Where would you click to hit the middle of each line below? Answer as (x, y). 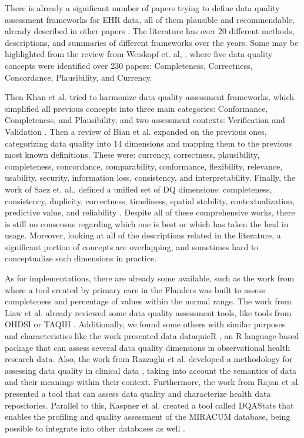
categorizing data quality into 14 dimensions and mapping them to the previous (148, 143)
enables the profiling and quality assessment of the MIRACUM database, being (148, 417)
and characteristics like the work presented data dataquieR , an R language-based (152, 336)
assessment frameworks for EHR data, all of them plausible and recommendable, (150, 19)
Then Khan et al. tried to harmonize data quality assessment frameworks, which (150, 97)
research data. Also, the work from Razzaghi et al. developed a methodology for (149, 359)
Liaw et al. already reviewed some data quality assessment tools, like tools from (148, 312)
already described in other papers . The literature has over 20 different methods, (150, 31)
